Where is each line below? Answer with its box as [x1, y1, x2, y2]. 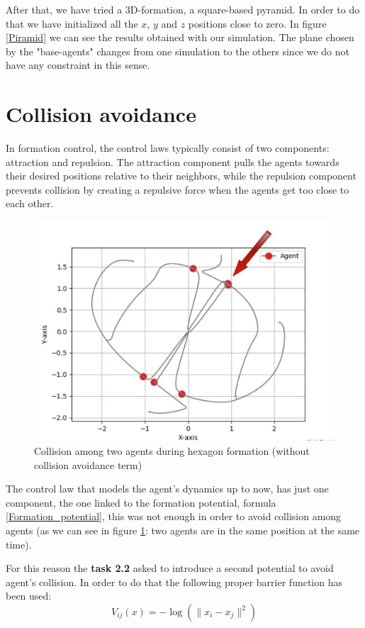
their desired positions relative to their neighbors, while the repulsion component [6, 168, 356, 183]
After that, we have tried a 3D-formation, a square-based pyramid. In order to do [6, 2, 360, 16]
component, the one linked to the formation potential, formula [6, 495, 276, 509]
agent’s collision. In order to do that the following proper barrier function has [6, 574, 343, 589]
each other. [6, 196, 54, 211]
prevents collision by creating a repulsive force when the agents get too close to [6, 182, 349, 197]
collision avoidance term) [34, 457, 142, 472]
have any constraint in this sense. [6, 57, 150, 72]
